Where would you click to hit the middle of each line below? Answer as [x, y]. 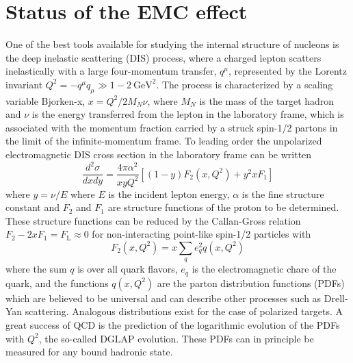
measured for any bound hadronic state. [89, 352]
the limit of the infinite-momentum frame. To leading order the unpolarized [164, 141]
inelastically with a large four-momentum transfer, [111, 71]
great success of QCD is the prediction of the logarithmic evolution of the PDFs [173, 324]
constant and [33, 207]
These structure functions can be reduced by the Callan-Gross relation [153, 220]
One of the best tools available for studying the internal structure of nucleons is [172, 44]
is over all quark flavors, [128, 269]
